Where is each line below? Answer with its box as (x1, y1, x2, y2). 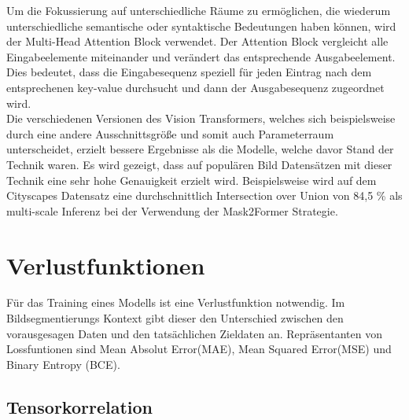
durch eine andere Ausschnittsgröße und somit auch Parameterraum (6, 125, 334, 142)
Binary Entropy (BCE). (6, 356, 120, 372)
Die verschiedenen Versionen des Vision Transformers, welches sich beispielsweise (6, 110, 396, 127)
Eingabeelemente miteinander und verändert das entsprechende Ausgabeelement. (6, 48, 396, 64)
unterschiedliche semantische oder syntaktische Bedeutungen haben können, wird (6, 17, 396, 34)
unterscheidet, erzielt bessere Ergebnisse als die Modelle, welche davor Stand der (6, 141, 394, 157)
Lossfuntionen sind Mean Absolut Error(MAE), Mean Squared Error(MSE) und (6, 341, 392, 357)
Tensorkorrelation (6, 394, 153, 418)
